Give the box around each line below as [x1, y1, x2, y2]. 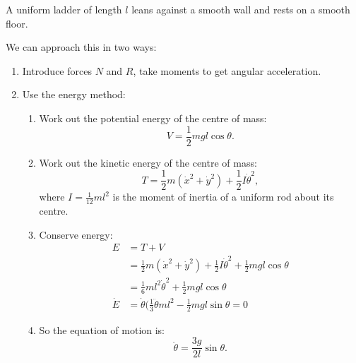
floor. [6, 16, 28, 30]
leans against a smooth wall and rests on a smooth [131, 2, 350, 16]
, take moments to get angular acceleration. [133, 63, 321, 78]
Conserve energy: [39, 227, 113, 242]
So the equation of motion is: [39, 322, 165, 337]
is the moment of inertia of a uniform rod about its [112, 189, 334, 204]
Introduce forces [22, 63, 92, 78]
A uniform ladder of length [6, 2, 122, 16]
